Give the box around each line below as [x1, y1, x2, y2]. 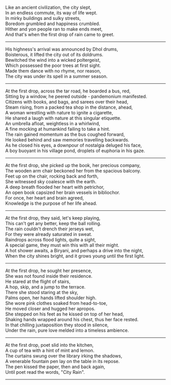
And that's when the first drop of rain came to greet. [5, 32, 115, 37]
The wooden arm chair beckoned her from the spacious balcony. [5, 168, 141, 174]
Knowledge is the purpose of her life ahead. [5, 200, 98, 206]
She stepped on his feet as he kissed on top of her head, [5, 311, 124, 317]
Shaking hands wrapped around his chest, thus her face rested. [5, 317, 139, 322]
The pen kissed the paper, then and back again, [5, 364, 105, 370]
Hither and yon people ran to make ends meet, [5, 26, 103, 32]
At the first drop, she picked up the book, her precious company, [5, 162, 141, 168]
